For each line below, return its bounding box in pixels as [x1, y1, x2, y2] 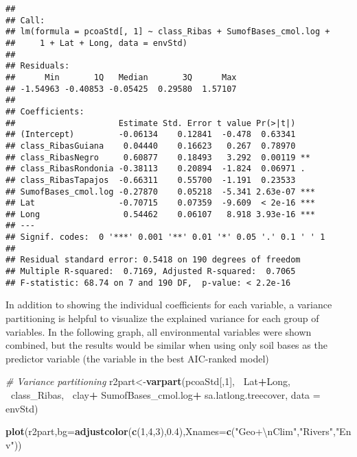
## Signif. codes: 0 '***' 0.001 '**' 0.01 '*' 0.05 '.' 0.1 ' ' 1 [5, 232, 325, 243]
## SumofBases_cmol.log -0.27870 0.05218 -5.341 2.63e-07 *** [5, 186, 316, 197]
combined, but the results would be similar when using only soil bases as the [5, 338, 327, 352]
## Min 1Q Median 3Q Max [5, 72, 237, 82]
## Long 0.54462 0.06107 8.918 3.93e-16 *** [5, 209, 316, 219]
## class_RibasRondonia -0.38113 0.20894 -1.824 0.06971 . [5, 164, 306, 174]
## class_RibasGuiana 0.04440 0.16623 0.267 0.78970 [5, 140, 296, 151]
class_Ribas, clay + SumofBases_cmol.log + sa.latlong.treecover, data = [11, 387, 321, 402]
